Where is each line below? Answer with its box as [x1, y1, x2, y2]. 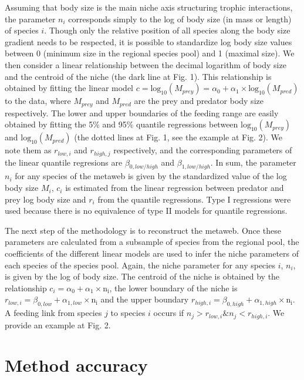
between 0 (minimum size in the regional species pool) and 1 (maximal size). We [5, 47, 295, 59]
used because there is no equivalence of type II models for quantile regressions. [5, 204, 288, 217]
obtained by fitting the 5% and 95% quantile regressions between [5, 118, 238, 130]
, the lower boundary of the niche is [109, 281, 238, 294]
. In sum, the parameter [210, 156, 296, 168]
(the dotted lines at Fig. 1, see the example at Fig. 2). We [74, 131, 283, 143]
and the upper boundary [100, 293, 189, 305]
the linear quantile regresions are [5, 156, 123, 168]
